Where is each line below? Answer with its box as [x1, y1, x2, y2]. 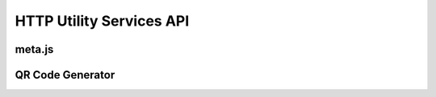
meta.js [15, 42, 54, 56]
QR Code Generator [15, 68, 115, 82]
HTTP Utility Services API [15, 12, 190, 30]
